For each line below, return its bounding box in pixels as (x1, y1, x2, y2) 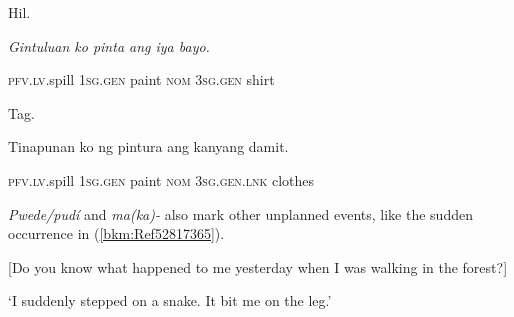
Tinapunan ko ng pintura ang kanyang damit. (8, 136, 289, 157)
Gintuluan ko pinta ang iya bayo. (8, 35, 210, 56)
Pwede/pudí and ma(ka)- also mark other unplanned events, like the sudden (8, 203, 473, 224)
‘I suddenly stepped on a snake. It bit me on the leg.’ (8, 290, 332, 311)
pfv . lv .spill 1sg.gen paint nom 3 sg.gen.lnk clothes (8, 169, 314, 190)
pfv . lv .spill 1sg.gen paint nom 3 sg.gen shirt (8, 69, 275, 90)
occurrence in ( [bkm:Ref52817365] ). (8, 223, 225, 244)
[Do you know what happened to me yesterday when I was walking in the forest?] (8, 256, 508, 277)
